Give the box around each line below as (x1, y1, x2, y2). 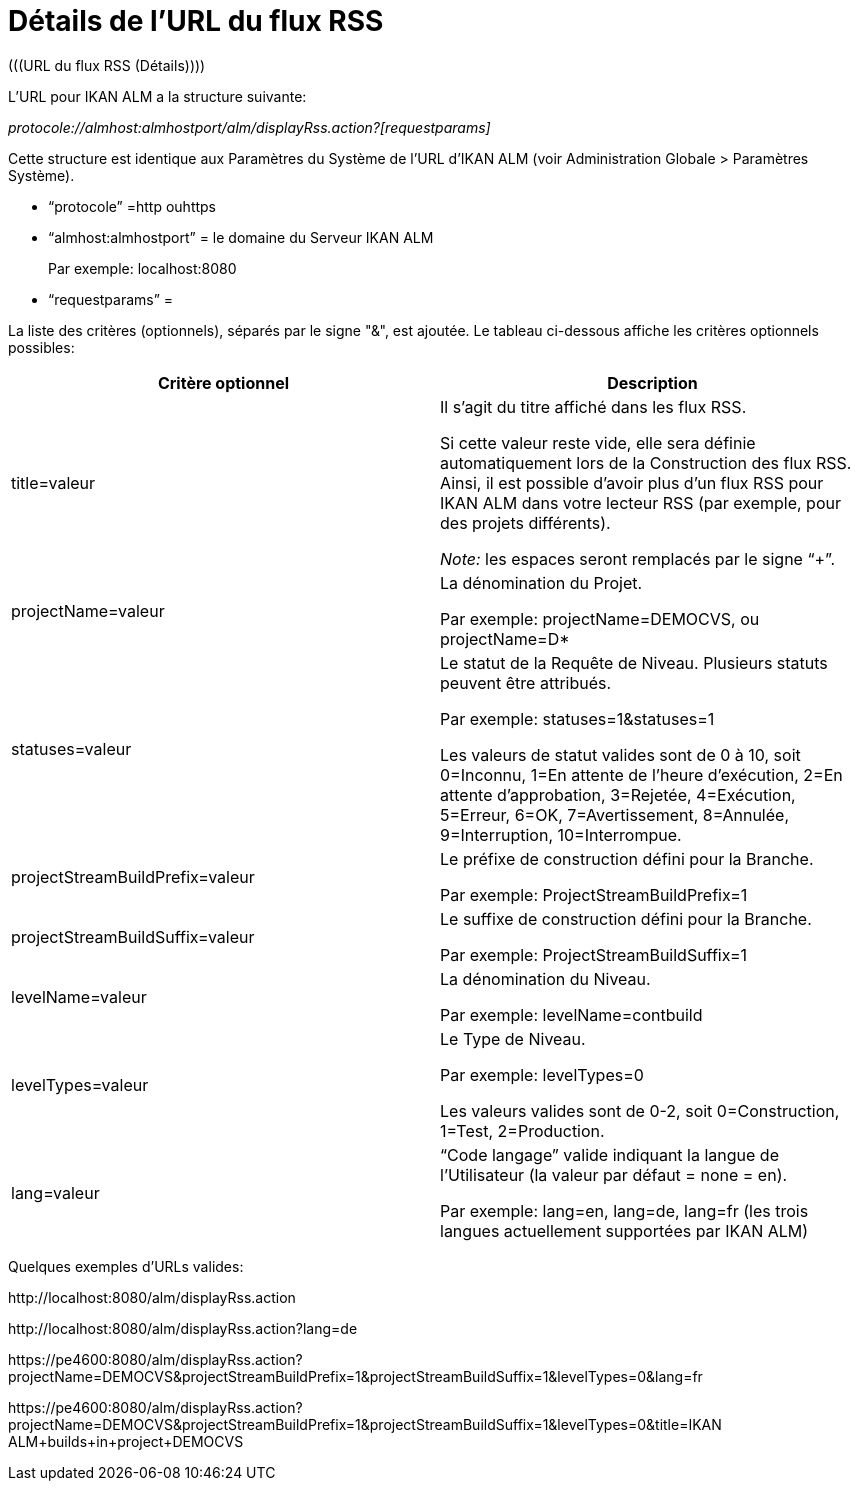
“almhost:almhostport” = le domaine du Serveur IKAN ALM (48, 228, 434, 246)
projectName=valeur (11, 600, 165, 621)
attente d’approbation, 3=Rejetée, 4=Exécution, (440, 784, 796, 805)
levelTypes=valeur (11, 1074, 149, 1095)
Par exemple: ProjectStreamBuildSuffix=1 (440, 944, 747, 965)
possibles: (8, 338, 75, 356)
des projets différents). (440, 512, 611, 533)
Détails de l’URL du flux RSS (8, 4, 384, 38)
